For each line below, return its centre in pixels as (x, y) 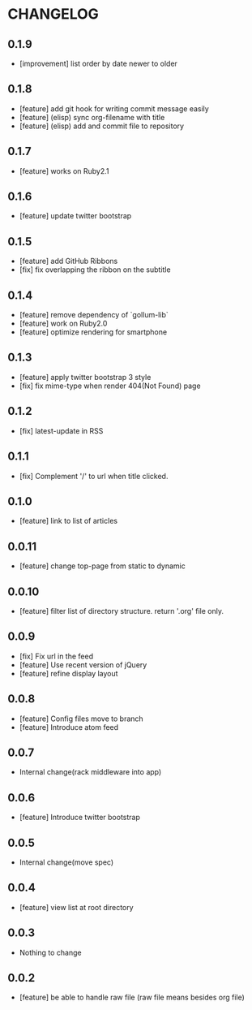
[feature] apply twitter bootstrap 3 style (85, 377)
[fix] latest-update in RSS (61, 430)
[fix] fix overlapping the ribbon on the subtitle (95, 270)
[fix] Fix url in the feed (56, 656)
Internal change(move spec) (66, 862)
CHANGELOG (53, 14)
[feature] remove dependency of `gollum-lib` (94, 315)
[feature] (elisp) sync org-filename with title (92, 117)
